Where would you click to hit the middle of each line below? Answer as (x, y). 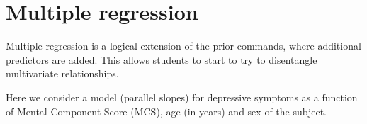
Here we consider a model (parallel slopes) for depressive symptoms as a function (182, 97)
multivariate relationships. (62, 73)
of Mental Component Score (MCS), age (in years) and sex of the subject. (166, 111)
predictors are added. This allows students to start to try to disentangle (162, 59)
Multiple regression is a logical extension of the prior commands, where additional (183, 46)
